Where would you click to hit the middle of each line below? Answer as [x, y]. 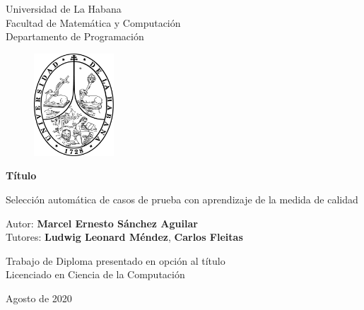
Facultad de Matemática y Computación [93, 22]
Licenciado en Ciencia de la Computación [95, 274]
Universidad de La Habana [64, 8]
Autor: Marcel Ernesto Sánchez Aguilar [102, 223]
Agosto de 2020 [39, 298]
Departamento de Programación [75, 36]
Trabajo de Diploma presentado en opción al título [116, 260]
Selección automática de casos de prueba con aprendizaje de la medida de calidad [182, 199]
